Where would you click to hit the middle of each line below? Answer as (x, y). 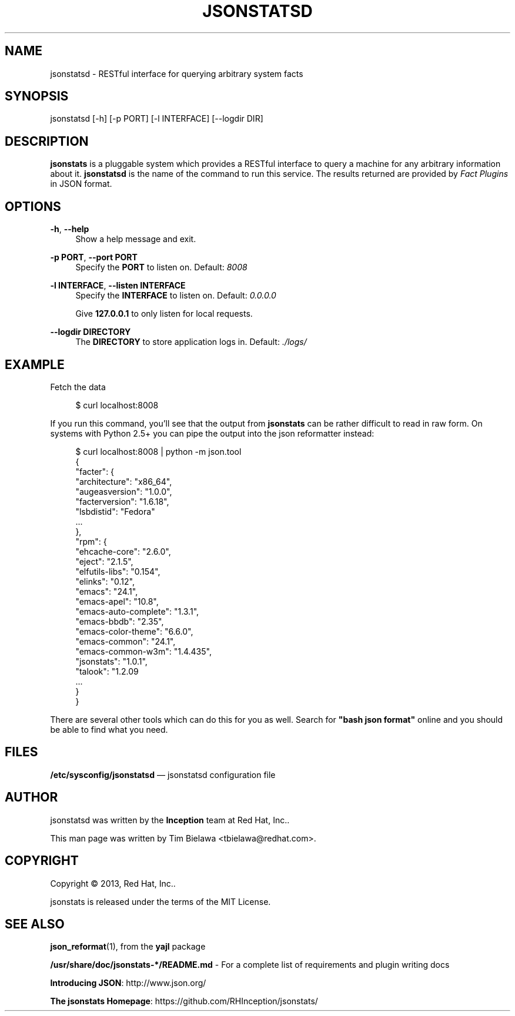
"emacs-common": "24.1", (126, 641)
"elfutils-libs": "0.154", (118, 571)
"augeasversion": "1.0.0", (124, 491)
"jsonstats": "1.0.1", (111, 661)
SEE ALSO (35, 924)
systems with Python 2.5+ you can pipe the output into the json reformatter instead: (212, 433)
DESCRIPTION (47, 141)
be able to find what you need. (109, 729)
